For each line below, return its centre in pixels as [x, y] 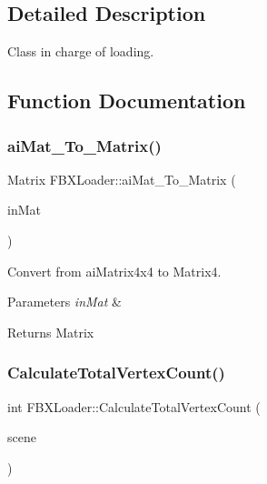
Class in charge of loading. [81, 51]
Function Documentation [127, 101]
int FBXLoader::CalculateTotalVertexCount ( [134, 406]
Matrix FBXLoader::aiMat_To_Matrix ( [122, 179]
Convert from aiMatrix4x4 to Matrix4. [114, 271]
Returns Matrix [51, 332]
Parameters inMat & [64, 302]
